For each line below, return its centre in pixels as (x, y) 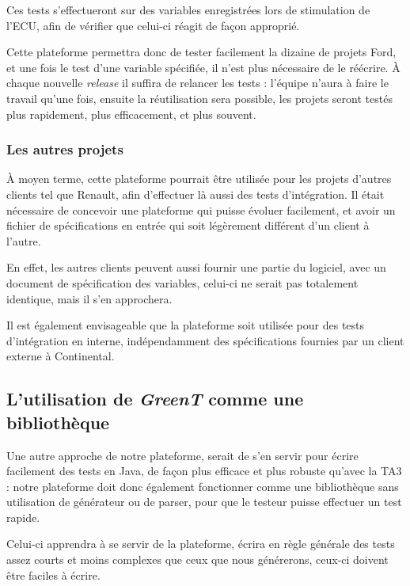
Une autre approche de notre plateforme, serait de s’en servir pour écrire (182, 455)
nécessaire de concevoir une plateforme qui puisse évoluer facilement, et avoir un (201, 209)
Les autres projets (65, 149)
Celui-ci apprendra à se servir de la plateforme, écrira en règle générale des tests (201, 544)
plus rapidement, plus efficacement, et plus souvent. (131, 114)
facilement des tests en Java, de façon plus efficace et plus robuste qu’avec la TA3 (204, 471)
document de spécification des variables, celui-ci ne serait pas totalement (182, 282)
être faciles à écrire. (53, 575)
